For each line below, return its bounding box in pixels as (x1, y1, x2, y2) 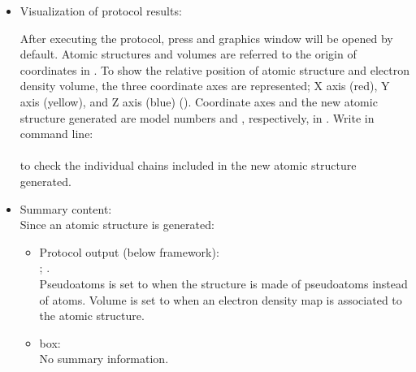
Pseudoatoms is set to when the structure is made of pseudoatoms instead (39, 275, 408, 292)
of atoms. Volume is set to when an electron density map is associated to (39, 291, 402, 308)
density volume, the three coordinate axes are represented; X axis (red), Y (19, 77, 390, 94)
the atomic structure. (39, 307, 145, 324)
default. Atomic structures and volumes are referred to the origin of (19, 45, 357, 63)
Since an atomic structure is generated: (19, 216, 214, 233)
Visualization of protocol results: (19, 2, 182, 19)
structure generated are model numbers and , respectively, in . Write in (19, 109, 375, 126)
